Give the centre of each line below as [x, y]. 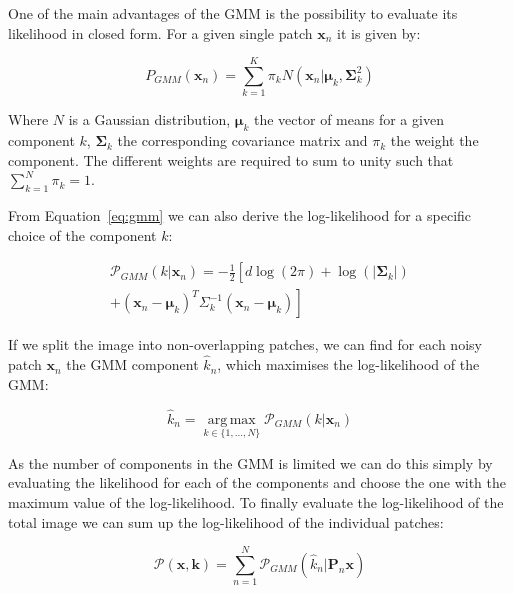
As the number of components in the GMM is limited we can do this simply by [250, 462]
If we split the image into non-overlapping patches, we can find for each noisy [245, 344]
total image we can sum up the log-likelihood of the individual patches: [226, 521]
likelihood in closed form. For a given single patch [160, 32]
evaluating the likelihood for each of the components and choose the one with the [257, 482]
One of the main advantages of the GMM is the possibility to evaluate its [233, 13]
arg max [231, 419]
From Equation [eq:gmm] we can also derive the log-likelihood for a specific [240, 215]
